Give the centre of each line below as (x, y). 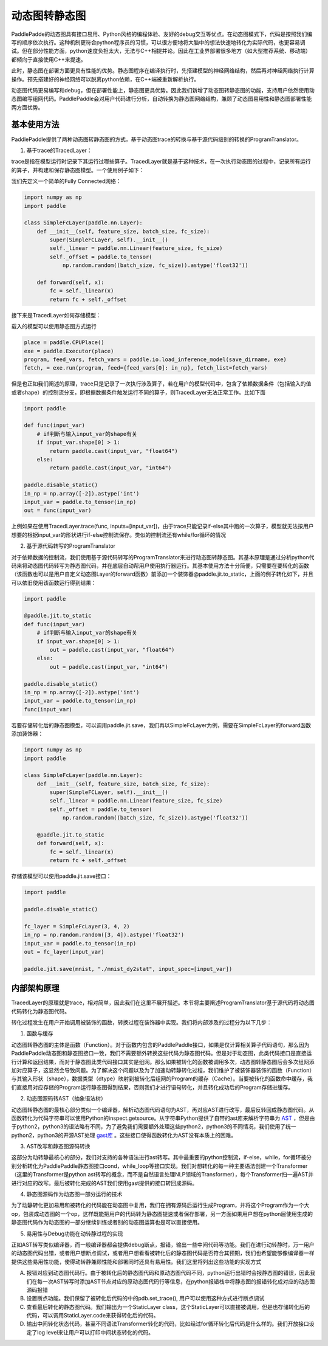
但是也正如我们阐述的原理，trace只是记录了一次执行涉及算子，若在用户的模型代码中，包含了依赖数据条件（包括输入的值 (161, 384)
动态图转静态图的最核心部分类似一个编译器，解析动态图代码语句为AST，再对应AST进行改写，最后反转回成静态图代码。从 (163, 1110)
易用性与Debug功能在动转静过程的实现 (75, 1234)
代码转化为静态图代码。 (40, 1011)
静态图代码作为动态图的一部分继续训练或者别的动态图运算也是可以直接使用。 (107, 1223)
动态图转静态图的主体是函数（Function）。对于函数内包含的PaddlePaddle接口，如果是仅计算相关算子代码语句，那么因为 (160, 1044)
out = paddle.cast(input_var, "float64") (112, 650)
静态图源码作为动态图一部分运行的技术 (74, 1194)
